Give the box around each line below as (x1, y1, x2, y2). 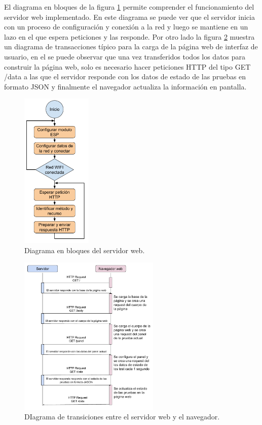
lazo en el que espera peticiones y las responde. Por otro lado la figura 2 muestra (4, 31, 255, 42)
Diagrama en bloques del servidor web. (24, 245, 145, 255)
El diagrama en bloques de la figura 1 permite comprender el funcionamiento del (4, 2, 254, 12)
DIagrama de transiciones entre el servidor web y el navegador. (24, 411, 220, 422)
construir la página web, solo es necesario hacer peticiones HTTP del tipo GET (4, 61, 251, 72)
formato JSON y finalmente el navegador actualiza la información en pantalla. (4, 81, 247, 92)
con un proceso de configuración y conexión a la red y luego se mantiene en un (4, 21, 248, 32)
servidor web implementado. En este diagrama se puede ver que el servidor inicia (4, 11, 255, 22)
